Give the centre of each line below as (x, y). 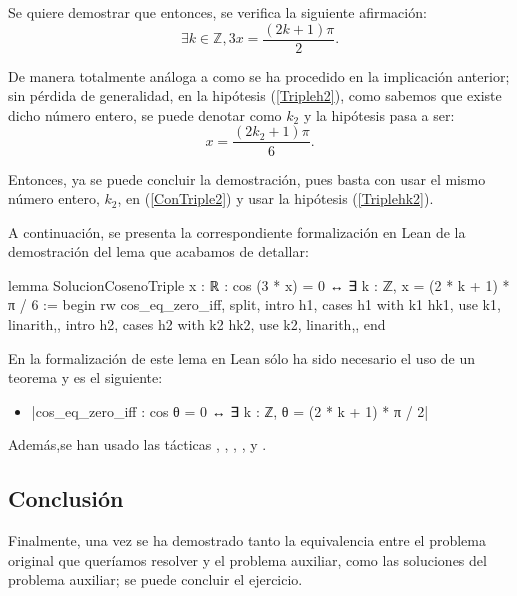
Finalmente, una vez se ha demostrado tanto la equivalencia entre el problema (247, 540)
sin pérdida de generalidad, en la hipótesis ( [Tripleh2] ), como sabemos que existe (255, 95)
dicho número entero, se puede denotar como (145, 114)
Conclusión (66, 498)
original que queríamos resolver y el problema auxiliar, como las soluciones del (247, 559)
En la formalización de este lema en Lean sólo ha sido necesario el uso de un (242, 357)
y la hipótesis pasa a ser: (379, 114)
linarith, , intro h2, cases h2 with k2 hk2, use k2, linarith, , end (197, 324)
